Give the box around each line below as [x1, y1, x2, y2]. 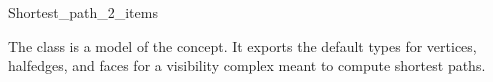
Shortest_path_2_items [8, 2, 158, 22]
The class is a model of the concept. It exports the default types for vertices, [8, 35, 477, 56]
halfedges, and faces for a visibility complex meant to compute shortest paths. [8, 55, 486, 76]
